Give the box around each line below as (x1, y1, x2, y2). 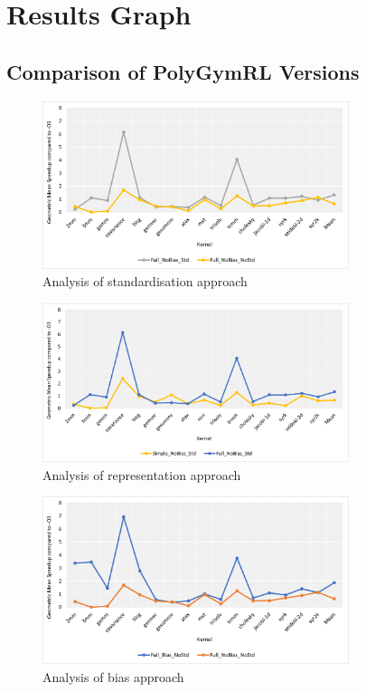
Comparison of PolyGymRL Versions (6, 57, 360, 85)
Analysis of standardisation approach (42, 272, 248, 291)
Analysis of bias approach (42, 668, 184, 687)
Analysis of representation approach (42, 465, 241, 484)
